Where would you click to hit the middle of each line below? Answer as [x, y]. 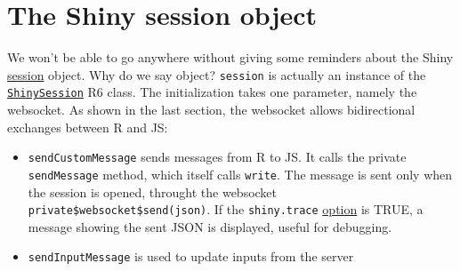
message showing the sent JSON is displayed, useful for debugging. [210, 226]
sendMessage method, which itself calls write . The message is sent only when [240, 174]
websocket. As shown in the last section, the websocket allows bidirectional [211, 110]
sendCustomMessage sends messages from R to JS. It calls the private [217, 157]
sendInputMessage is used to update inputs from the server [191, 256]
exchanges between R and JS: [88, 127]
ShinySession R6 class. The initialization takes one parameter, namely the [212, 92]
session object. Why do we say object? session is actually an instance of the [217, 74]
